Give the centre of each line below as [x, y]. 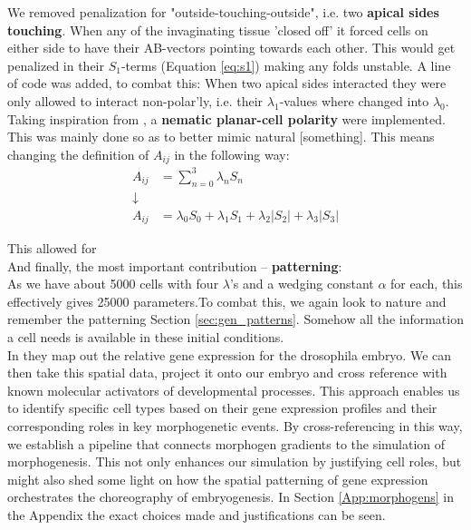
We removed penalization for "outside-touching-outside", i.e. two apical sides [223, 12]
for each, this [427, 284]
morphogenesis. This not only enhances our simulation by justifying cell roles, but [235, 461]
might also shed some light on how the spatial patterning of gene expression [218, 479]
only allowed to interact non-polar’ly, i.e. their [135, 100]
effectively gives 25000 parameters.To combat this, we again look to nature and [227, 301]
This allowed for [52, 248]
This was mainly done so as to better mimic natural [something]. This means [221, 137]
